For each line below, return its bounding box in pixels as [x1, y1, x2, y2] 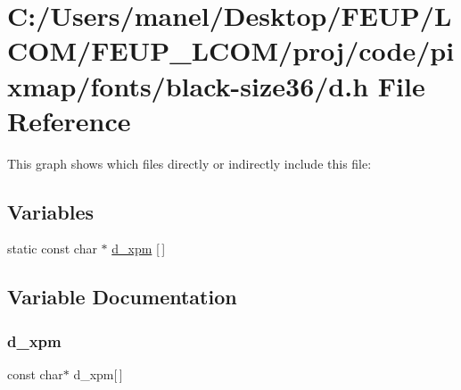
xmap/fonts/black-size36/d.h [7, 67, 369, 104]
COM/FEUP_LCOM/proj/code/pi [7, 32, 455, 69]
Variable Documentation [7, 283, 237, 311]
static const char [7, 239, 97, 258]
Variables [7, 197, 95, 225]
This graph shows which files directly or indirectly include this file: [7, 154, 372, 172]
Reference [7, 102, 131, 138]
